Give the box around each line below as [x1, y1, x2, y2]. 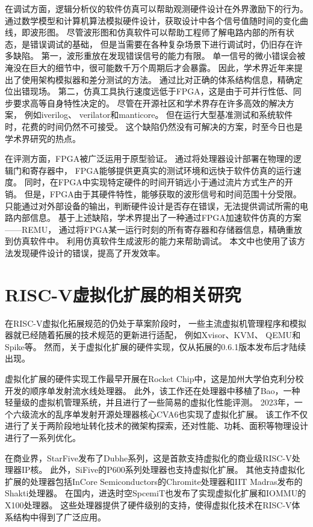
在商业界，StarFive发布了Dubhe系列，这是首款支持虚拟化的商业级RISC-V [5, 451, 292, 464]
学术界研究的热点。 [5, 132, 81, 144]
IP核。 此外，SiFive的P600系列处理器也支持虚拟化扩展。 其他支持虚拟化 [21, 463, 305, 476]
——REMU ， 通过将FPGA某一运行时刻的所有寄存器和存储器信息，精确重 [5, 223, 294, 235]
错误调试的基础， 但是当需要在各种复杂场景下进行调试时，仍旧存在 [29, 37, 294, 50]
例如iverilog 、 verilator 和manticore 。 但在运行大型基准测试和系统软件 [24, 108, 293, 121]
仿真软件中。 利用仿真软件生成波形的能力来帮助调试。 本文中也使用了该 [13, 235, 297, 247]
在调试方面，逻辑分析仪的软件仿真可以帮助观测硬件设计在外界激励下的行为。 [5, 2, 308, 14]
